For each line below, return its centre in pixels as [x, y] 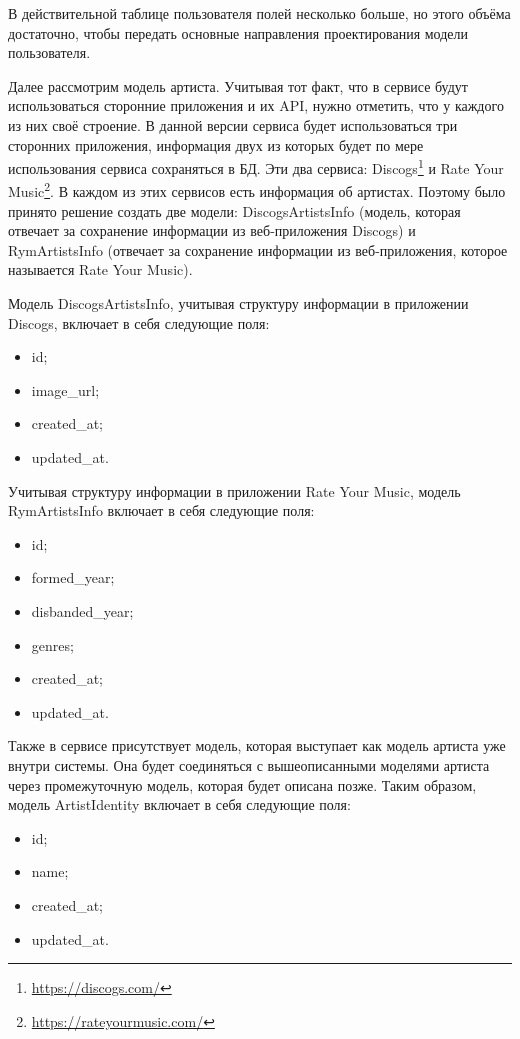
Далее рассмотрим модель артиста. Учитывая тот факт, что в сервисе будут [238, 85]
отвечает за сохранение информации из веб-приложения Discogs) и [212, 230]
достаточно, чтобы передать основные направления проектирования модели [238, 32]
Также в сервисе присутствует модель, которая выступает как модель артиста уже [257, 745]
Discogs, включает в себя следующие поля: [139, 322]
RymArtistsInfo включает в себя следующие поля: [161, 510]
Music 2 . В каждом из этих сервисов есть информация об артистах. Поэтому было [257, 190]
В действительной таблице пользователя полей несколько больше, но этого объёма [259, 13]
